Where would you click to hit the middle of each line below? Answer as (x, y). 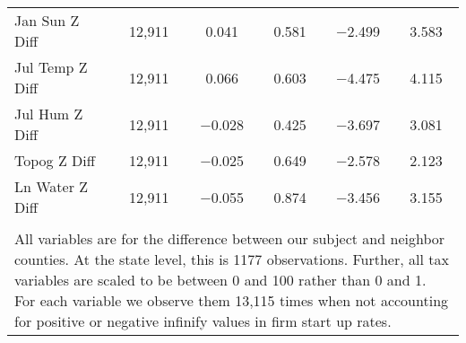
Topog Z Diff (55, 160)
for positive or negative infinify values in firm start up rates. (203, 321)
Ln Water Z (52, 186)
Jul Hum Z (49, 114)
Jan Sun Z (47, 20)
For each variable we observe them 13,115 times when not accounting (232, 300)
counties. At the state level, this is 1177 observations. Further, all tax (232, 259)
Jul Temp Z (51, 67)
